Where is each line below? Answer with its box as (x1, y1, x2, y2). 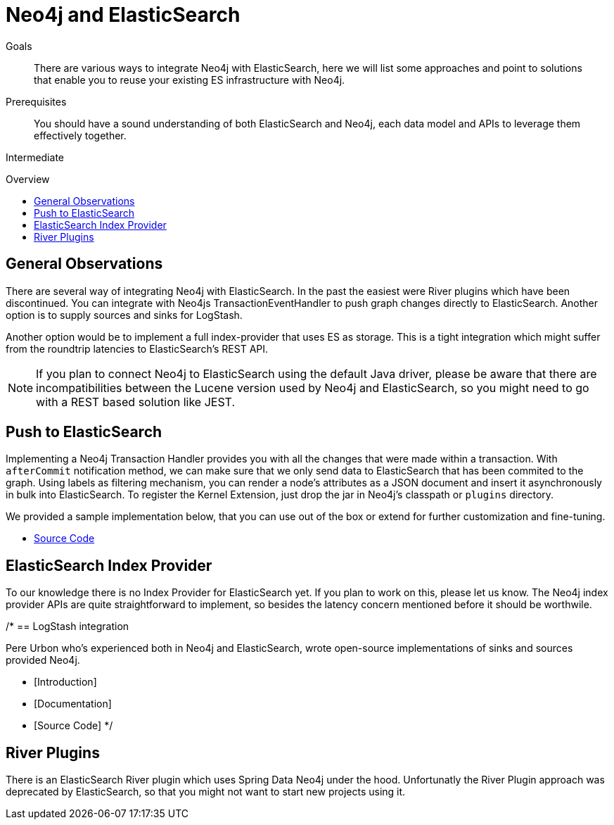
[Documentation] (34, 698, 112, 710)
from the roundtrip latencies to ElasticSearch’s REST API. (6, 342, 269, 355)
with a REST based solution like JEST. (36, 394, 236, 409)
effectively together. (34, 129, 127, 141)
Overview (6, 172, 50, 185)
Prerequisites (6, 95, 67, 108)
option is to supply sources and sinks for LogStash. (6, 308, 243, 321)
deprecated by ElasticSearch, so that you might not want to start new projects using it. (6, 786, 406, 798)
